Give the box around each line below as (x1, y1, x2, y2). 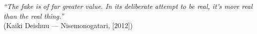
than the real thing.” (3, 10, 64, 21)
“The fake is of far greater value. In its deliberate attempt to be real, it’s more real (3, 1, 253, 11)
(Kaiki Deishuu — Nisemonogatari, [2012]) (3, 20, 133, 31)
